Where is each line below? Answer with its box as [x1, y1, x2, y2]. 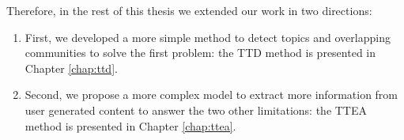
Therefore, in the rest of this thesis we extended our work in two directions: [6, 2, 372, 18]
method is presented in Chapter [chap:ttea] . [25, 117, 236, 134]
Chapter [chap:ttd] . [25, 59, 118, 76]
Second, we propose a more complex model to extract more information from [25, 86, 398, 103]
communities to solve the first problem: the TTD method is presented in [25, 44, 376, 61]
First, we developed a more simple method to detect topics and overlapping [25, 28, 391, 45]
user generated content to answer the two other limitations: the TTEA [25, 101, 368, 118]
